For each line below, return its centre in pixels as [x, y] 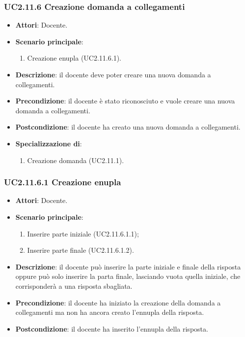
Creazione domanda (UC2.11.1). [76, 160]
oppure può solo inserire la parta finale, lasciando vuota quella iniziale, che [128, 276]
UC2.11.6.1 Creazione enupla [63, 182]
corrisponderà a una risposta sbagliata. [74, 286]
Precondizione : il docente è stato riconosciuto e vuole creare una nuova [125, 101]
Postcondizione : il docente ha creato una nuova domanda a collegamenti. [128, 127]
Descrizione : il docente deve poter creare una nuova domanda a [113, 74]
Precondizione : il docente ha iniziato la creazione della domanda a [118, 302]
